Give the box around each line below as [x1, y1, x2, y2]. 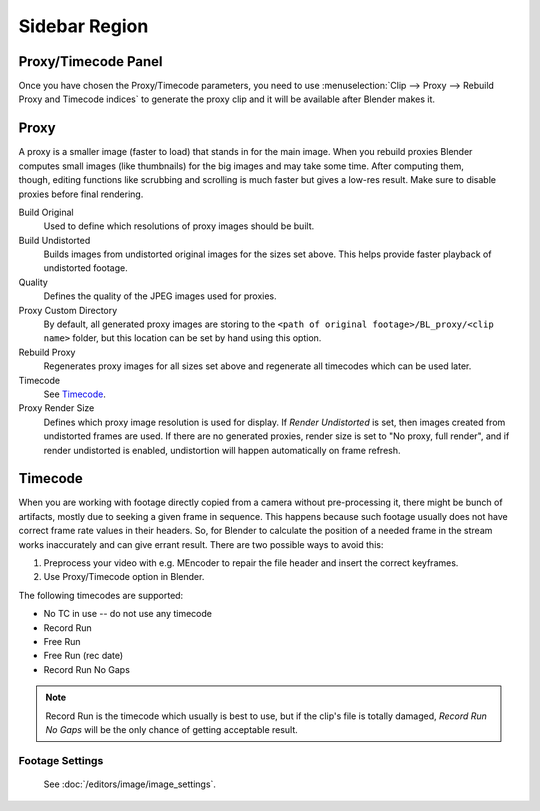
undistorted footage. [43, 262, 129, 274]
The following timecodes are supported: [18, 589, 184, 601]
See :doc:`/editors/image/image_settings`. [43, 778, 217, 790]
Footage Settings [18, 753, 104, 767]
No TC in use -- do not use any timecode [43, 608, 212, 620]
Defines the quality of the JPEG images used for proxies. [43, 290, 277, 302]
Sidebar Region [18, 15, 149, 37]
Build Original [18, 206, 74, 218]
